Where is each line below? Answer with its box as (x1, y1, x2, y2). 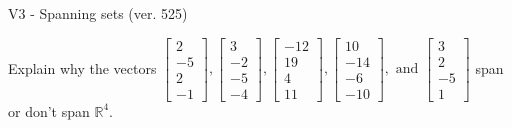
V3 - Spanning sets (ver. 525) (8, 3, 188, 23)
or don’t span (8, 100, 90, 121)
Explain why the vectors (8, 57, 157, 78)
